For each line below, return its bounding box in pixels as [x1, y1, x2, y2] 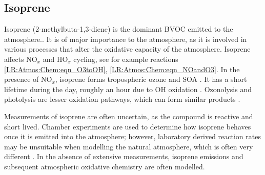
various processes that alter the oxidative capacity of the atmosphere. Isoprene [4, 43, 251, 54]
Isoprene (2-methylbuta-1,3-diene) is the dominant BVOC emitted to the [4, 24, 233, 34]
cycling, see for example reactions [73, 53, 178, 64]
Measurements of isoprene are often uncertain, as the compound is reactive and [4, 111, 253, 121]
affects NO [4, 53, 37, 64]
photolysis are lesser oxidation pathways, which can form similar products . [4, 94, 240, 104]
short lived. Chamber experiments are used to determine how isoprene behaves [4, 121, 251, 132]
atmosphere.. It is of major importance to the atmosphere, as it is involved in [4, 33, 247, 44]
